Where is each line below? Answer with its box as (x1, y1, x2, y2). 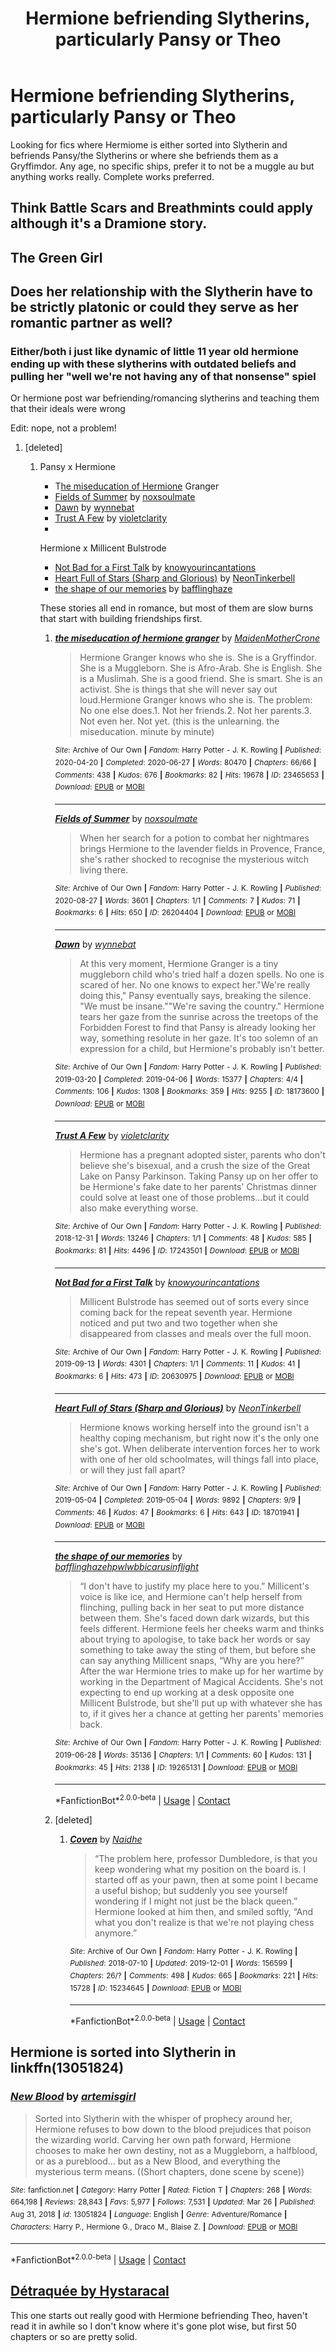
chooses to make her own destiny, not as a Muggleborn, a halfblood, (34, 2144, 318, 2156)
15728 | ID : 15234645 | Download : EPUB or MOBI (69, 1983, 242, 1993)
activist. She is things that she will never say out (79, 683, 278, 696)
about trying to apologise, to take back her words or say (79, 1633, 311, 1646)
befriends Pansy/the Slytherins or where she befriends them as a (10, 149, 279, 161)
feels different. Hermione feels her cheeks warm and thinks (79, 1623, 325, 1635)
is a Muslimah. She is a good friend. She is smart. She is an (79, 673, 323, 685)
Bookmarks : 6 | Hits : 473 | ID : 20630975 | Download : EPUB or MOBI (54, 1371, 295, 1381)
